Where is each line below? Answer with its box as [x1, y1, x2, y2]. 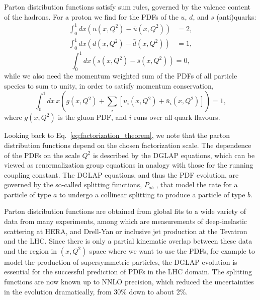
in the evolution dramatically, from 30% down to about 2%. [4, 286, 188, 296]
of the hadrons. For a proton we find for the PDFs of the [4, 11, 179, 22]
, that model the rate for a [156, 179, 238, 190]
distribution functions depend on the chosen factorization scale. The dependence [4, 139, 251, 150]
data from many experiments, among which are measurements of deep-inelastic [4, 216, 247, 227]
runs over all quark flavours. [134, 112, 220, 122]
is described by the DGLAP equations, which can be [93, 149, 255, 160]
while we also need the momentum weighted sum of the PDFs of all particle [4, 70, 237, 81]
